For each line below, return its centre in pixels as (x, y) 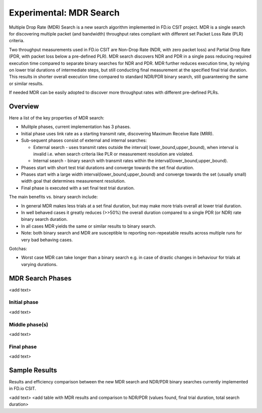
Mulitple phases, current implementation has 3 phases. (76, 127)
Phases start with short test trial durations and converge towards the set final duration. (107, 167)
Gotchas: (18, 248)
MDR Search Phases (40, 278)
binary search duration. (44, 219)
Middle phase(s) (29, 324)
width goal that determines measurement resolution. (74, 181)
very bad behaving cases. (47, 240)
